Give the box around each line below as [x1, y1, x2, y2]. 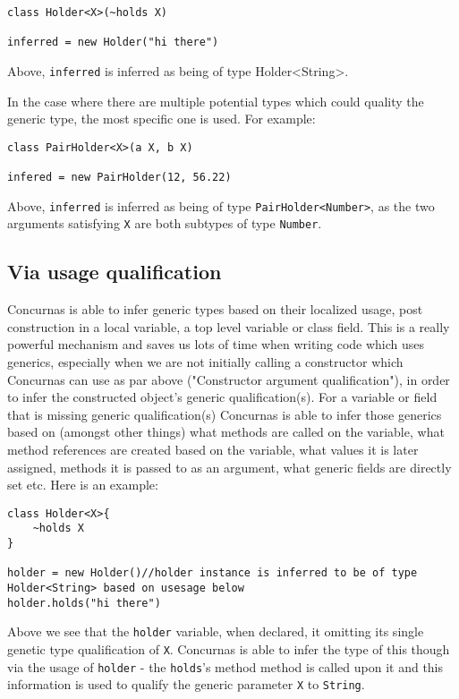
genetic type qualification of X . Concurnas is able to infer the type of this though [7, 640, 450, 659]
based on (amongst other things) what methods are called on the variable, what [7, 422, 445, 441]
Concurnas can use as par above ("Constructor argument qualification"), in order [7, 370, 450, 388]
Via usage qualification [7, 258, 222, 286]
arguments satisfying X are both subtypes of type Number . [7, 214, 322, 233]
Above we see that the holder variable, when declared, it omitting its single [7, 622, 424, 641]
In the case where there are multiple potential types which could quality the [7, 91, 424, 110]
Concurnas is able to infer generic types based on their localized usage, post [7, 300, 423, 319]
